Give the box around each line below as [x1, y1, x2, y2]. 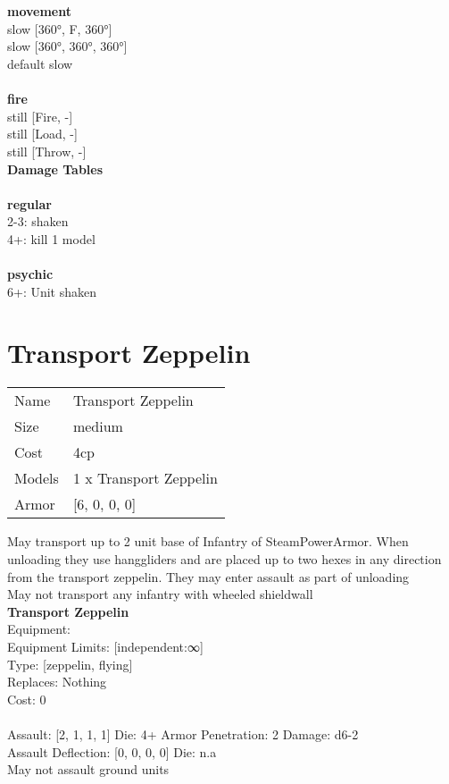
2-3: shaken [7, 212, 69, 231]
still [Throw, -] [7, 141, 87, 160]
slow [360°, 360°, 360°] [7, 37, 128, 55]
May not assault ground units [7, 760, 170, 779]
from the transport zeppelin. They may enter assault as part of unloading [7, 567, 410, 586]
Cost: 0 [7, 689, 46, 708]
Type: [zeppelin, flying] [7, 654, 133, 673]
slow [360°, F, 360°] [7, 19, 112, 38]
